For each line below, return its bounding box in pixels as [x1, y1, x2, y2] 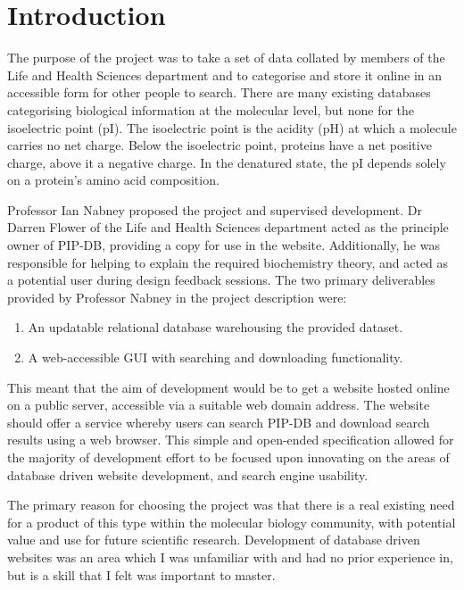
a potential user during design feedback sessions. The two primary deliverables [7, 270, 435, 289]
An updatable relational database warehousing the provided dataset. [28, 318, 403, 337]
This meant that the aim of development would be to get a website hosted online [7, 378, 450, 396]
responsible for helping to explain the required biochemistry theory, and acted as [7, 253, 449, 271]
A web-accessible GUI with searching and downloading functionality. [28, 348, 403, 367]
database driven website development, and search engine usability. [7, 465, 369, 484]
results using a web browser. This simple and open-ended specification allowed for [7, 430, 454, 449]
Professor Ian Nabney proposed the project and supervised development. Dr [7, 200, 422, 219]
